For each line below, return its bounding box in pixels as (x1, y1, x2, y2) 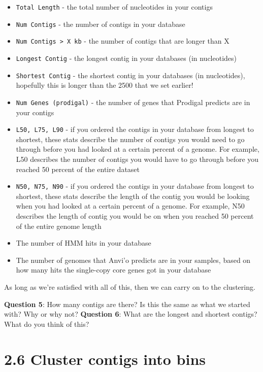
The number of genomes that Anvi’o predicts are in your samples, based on (16, 254, 251, 265)
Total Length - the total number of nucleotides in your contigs (16, 2, 213, 12)
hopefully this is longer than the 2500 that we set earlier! (16, 80, 193, 90)
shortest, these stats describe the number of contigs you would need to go (16, 133, 245, 144)
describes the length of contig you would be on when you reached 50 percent (16, 211, 254, 221)
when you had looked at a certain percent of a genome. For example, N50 (16, 200, 245, 211)
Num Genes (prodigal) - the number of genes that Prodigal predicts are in (16, 96, 250, 107)
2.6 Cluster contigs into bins (4, 348, 206, 369)
